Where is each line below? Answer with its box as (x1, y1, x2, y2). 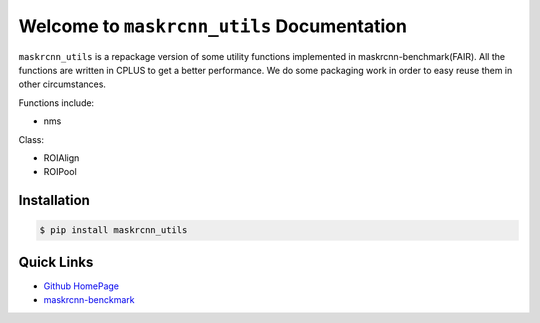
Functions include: (18, 96, 95, 109)
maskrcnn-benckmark (43, 294, 135, 306)
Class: (18, 133, 45, 145)
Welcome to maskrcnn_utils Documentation (18, 15, 407, 37)
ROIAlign (43, 151, 80, 164)
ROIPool (43, 166, 77, 178)
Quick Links (18, 253, 94, 270)
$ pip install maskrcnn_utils (39, 225, 188, 236)
